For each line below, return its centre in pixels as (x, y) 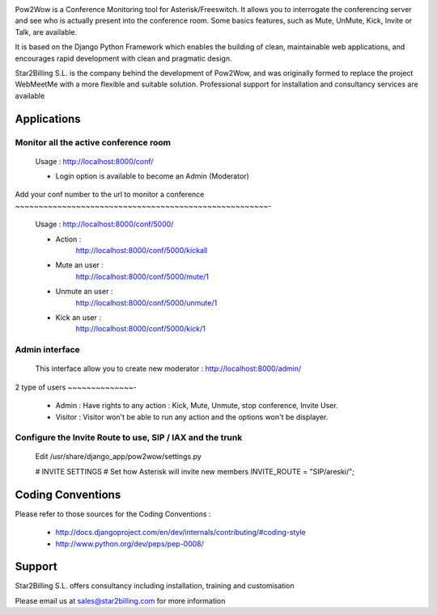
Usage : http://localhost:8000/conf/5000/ (104, 224)
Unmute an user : (84, 292)
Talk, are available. (46, 32)
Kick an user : (78, 318)
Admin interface (47, 350)
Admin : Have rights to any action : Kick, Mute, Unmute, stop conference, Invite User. (197, 406)
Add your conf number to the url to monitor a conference (110, 195)
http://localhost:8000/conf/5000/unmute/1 (146, 302)
